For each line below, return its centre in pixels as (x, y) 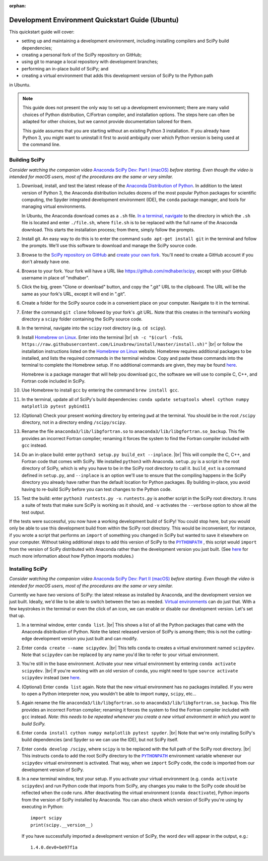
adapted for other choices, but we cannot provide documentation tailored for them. (107, 122)
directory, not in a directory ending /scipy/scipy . (74, 422)
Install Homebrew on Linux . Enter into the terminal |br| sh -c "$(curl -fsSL (102, 337)
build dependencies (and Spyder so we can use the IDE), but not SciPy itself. (100, 740)
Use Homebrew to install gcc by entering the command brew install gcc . (100, 390)
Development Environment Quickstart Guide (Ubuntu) (94, 20)
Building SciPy (27, 160)
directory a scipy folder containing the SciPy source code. (82, 319)
